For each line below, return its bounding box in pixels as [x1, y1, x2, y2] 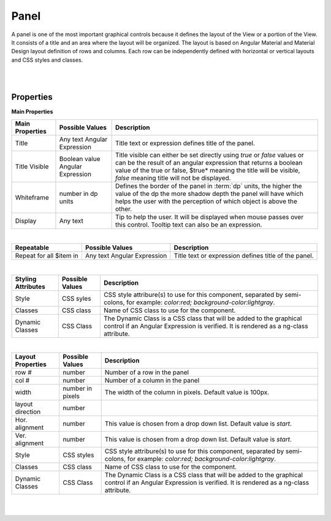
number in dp [59, 189, 98, 198]
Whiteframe [15, 193, 49, 201]
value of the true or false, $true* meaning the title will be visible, [115, 166, 300, 174]
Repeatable [15, 244, 49, 252]
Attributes [15, 282, 45, 291]
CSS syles [61, 294, 91, 302]
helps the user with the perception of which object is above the [115, 197, 297, 205]
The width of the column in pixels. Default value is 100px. [104, 388, 270, 396]
